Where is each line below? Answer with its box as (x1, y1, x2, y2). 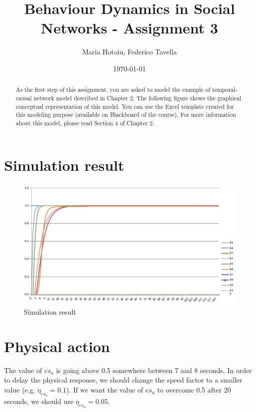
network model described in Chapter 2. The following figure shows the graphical (33, 93, 242, 102)
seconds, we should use (4, 396, 74, 406)
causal (15, 93, 32, 102)
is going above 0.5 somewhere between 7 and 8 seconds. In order (56, 365, 252, 375)
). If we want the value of (66, 384, 143, 395)
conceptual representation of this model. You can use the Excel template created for (15, 102, 234, 110)
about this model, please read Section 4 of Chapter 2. (15, 118, 154, 127)
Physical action (4, 336, 110, 356)
